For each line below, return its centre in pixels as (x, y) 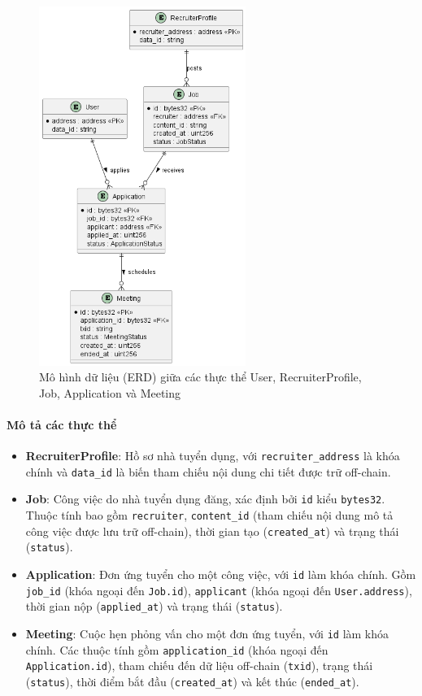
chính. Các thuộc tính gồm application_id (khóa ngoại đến (177, 649)
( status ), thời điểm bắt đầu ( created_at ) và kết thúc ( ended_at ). (192, 681)
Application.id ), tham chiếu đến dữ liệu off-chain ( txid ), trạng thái (199, 666)
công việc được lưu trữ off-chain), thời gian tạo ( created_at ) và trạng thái (212, 531)
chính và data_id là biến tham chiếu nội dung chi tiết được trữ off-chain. (208, 471)
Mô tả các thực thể (62, 424)
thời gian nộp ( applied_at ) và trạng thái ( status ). (154, 606)
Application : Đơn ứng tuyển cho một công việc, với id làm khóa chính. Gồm (221, 574)
